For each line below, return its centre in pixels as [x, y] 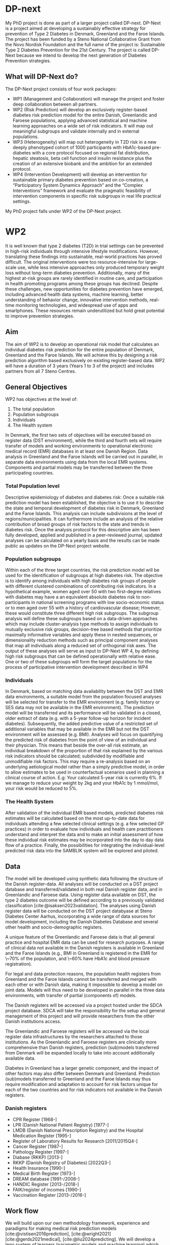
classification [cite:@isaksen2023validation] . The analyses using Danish [81, 906]
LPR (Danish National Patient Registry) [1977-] [61, 1125]
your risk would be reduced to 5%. [41, 788]
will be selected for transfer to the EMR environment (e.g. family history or [82, 702]
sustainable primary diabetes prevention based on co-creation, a [80, 180]
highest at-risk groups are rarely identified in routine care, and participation [84, 278]
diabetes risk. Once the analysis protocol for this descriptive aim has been [83, 529]
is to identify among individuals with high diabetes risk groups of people [80, 581]
